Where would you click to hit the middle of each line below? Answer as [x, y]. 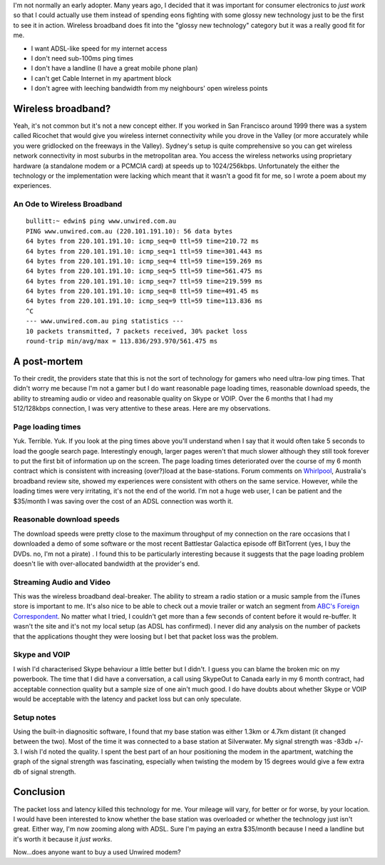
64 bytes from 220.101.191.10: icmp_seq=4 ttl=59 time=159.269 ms [144, 261]
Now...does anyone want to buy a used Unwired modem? [97, 852]
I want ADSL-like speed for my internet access [99, 48]
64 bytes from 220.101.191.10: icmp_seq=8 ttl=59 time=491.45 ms [143, 291]
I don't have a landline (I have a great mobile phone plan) [114, 69]
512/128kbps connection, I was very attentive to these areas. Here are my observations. [142, 409]
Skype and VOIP [42, 655]
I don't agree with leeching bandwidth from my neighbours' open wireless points [149, 89]
